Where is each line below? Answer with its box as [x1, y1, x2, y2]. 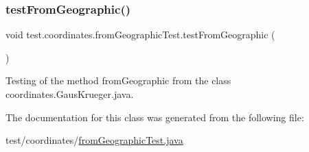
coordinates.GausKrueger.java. [5, 87, 134, 101]
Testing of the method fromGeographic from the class [5, 73, 231, 88]
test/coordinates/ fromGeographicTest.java [5, 133, 183, 147]
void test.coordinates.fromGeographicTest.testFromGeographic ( [5, 27, 275, 42]
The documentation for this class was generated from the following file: [5, 110, 304, 124]
